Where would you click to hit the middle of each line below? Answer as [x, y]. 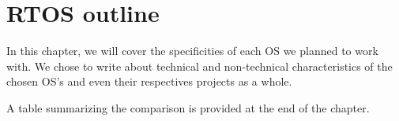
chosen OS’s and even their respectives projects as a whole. [149, 81]
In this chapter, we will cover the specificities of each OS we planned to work [192, 51]
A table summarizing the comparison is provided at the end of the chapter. [188, 107]
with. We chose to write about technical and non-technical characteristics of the [199, 66]
